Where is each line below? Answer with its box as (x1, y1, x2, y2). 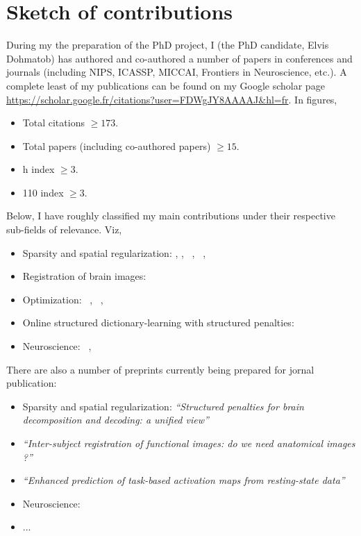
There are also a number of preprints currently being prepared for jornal (6, 362, 314, 376)
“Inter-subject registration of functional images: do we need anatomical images (22, 436, 355, 450)
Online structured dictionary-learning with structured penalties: (22, 315, 294, 330)
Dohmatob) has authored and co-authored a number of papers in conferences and (6, 51, 353, 65)
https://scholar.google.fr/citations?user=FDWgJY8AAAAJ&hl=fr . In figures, (6, 92, 337, 106)
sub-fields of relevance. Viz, (6, 222, 122, 237)
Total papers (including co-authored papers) (22, 138, 211, 153)
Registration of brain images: (22, 269, 146, 283)
